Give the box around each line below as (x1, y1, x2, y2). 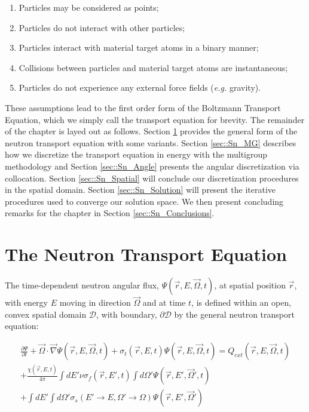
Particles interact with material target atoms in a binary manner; (19, 41, 259, 54)
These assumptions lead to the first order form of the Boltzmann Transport (5, 101, 281, 113)
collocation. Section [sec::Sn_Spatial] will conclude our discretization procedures (5, 171, 299, 184)
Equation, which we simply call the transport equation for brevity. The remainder (5, 113, 305, 125)
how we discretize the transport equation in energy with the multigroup (5, 148, 268, 161)
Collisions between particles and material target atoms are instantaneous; (19, 61, 288, 73)
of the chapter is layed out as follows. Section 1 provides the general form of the (5, 125, 298, 137)
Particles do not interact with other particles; (19, 21, 185, 33)
